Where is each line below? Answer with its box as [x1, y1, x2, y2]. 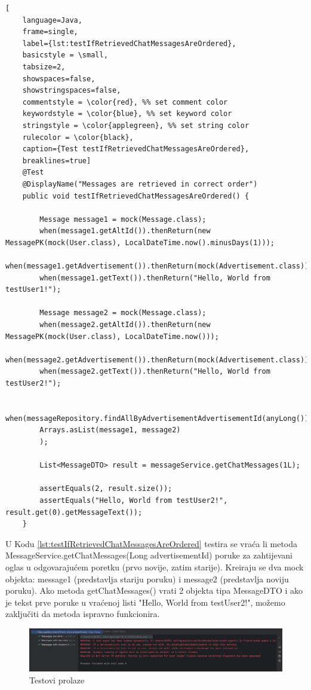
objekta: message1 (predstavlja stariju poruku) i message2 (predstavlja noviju [5, 572, 289, 585]
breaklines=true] [22, 156, 91, 165]
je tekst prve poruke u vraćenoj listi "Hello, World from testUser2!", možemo [5, 596, 285, 608]
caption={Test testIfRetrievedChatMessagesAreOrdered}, [22, 145, 250, 154]
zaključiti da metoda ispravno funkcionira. [5, 607, 160, 620]
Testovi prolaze [29, 673, 85, 686]
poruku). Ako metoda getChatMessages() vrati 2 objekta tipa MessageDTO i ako [5, 584, 303, 597]
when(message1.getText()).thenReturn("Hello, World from [39, 273, 270, 282]
